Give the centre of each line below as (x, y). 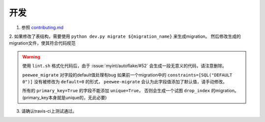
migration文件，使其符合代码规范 (42, 43)
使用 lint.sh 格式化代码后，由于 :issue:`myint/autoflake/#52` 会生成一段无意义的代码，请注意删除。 (124, 66)
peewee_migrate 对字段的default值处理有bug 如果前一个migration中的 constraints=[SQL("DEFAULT (127, 75)
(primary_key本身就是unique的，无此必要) (65, 98)
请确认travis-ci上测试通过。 (49, 111)
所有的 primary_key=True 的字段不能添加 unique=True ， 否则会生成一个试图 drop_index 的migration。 (131, 91)
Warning (31, 57)
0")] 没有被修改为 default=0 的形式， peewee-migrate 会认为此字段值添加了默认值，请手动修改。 (125, 81)
